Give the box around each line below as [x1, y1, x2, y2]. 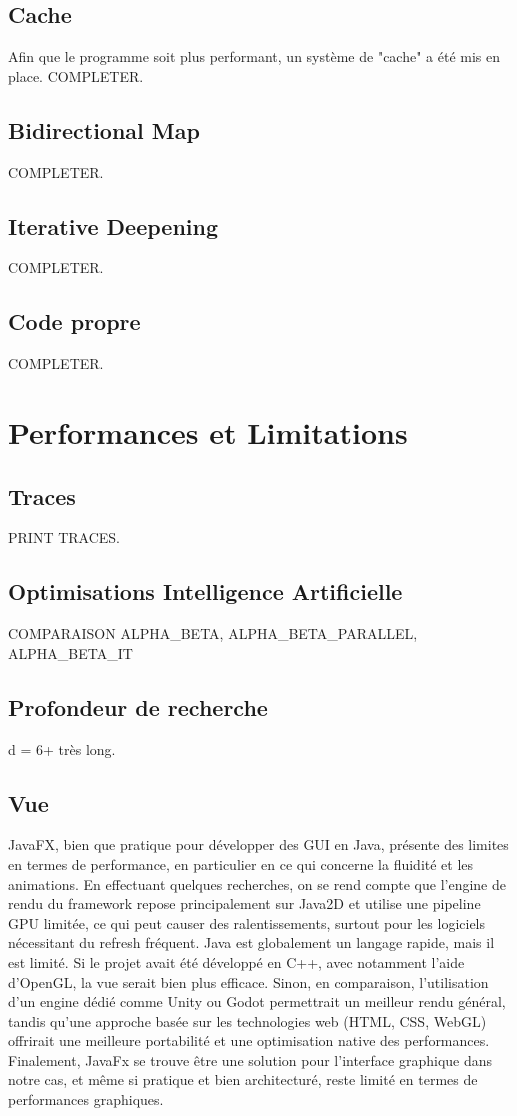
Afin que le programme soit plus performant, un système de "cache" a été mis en [8, 46, 501, 67]
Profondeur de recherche [8, 691, 268, 722]
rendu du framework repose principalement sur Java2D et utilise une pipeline [8, 893, 481, 914]
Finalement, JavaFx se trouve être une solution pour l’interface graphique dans [8, 1049, 493, 1070]
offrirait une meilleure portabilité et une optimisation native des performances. [8, 1030, 490, 1051]
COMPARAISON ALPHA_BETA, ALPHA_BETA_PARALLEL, [8, 623, 418, 644]
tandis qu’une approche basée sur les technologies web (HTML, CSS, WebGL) [8, 1010, 487, 1031]
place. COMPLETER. [8, 65, 144, 86]
